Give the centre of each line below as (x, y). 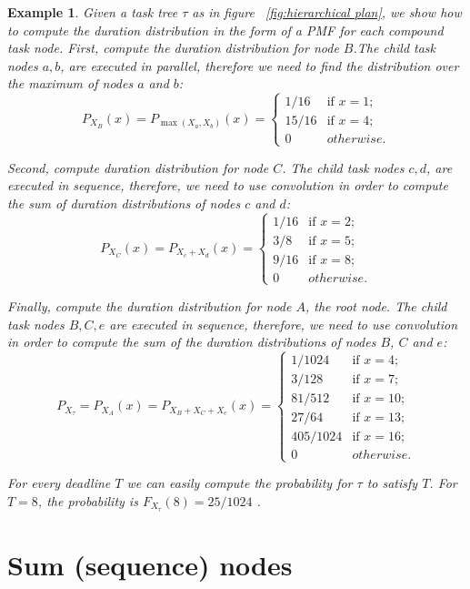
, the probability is (88, 501)
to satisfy (392, 483)
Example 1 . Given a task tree (93, 12)
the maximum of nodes (70, 83)
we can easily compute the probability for (240, 483)
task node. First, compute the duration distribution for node (173, 48)
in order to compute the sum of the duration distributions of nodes (192, 342)
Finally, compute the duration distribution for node (150, 305)
